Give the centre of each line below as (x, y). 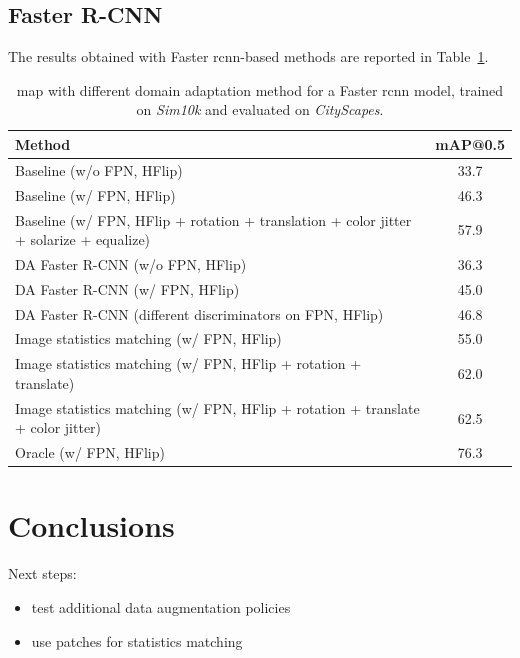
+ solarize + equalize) (83, 239)
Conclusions (91, 525)
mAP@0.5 (470, 143)
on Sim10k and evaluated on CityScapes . (260, 109)
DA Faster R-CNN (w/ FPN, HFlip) (127, 288)
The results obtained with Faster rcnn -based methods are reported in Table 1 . (248, 56)
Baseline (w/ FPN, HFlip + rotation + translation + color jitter (213, 219)
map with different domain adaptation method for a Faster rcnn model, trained (260, 89)
